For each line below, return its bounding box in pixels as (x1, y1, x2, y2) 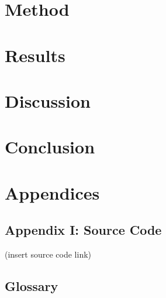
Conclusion (5, 135, 95, 159)
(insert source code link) (5, 248, 92, 261)
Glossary (5, 277, 58, 295)
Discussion (5, 88, 91, 112)
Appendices (5, 180, 100, 204)
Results (5, 43, 65, 67)
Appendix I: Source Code (5, 221, 162, 239)
